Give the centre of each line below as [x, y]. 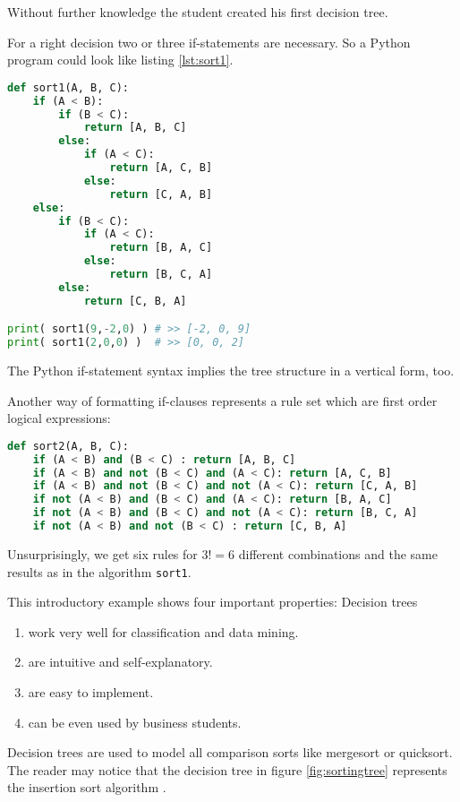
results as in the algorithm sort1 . [99, 571]
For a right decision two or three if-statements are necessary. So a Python [209, 42]
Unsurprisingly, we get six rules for [102, 553]
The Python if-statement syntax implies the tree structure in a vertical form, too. [231, 371]
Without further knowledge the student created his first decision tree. [198, 12]
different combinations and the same [338, 553]
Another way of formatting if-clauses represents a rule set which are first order [222, 400]
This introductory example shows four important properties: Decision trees [213, 602]
